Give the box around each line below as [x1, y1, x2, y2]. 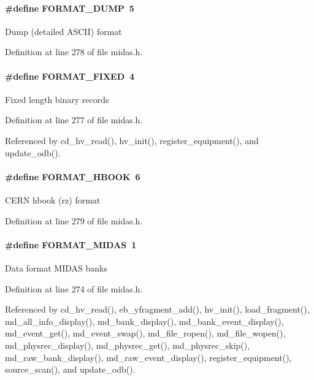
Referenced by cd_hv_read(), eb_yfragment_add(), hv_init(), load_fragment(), [5, 303, 310, 316]
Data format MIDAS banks [5, 261, 107, 274]
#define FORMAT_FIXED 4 [5, 69, 135, 82]
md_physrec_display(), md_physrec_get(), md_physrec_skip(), [5, 338, 250, 351]
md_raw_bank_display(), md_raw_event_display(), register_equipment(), [5, 351, 292, 363]
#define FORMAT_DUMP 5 [5, 1, 134, 14]
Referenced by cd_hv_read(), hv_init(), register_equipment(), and [5, 134, 259, 146]
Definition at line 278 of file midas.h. [5, 45, 143, 58]
